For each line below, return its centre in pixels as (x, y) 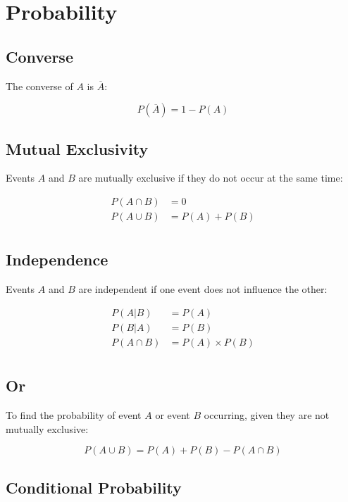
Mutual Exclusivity (77, 148)
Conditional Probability (94, 487)
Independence (57, 259)
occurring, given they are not (267, 415)
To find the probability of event (74, 415)
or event (173, 415)
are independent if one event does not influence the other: (203, 289)
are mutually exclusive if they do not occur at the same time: (211, 178)
